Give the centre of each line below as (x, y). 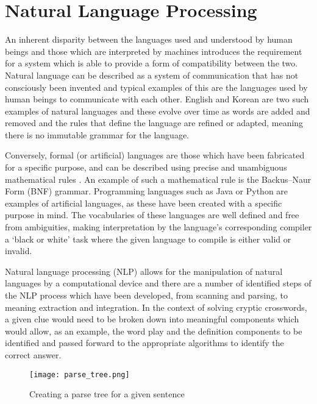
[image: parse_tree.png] (80, 374)
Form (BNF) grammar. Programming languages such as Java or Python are (147, 191)
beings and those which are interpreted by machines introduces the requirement (154, 51)
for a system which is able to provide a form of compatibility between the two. (151, 63)
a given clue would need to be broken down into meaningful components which (152, 319)
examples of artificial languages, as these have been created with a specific (144, 203)
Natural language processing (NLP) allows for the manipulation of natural (144, 271)
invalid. (19, 251)
